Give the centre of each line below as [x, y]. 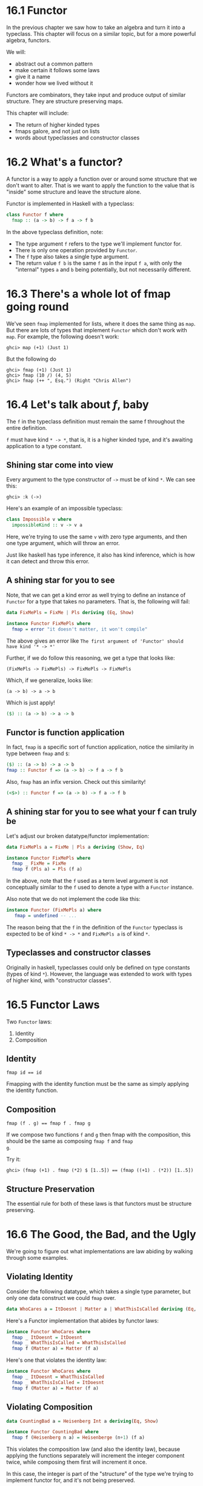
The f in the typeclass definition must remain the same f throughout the [95, 421]
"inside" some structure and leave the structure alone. [74, 192]
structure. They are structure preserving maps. [65, 101]
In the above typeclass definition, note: [55, 232]
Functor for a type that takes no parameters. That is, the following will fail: [98, 601]
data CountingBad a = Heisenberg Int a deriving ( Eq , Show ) [82, 1421]
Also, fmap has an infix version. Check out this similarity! [76, 781]
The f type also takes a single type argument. [72, 256]
